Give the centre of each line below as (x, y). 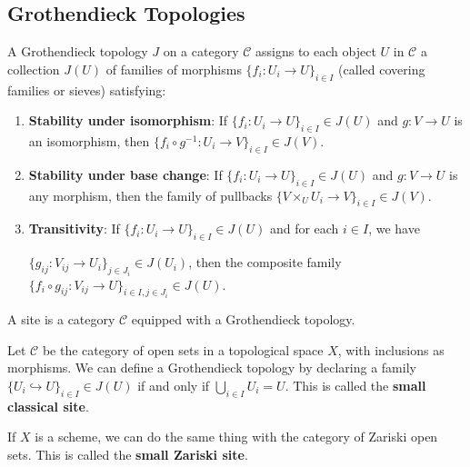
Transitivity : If (74, 229)
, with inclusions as (391, 349)
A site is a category (61, 319)
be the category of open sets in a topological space (183, 349)
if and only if (174, 385)
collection (34, 69)
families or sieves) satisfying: (87, 89)
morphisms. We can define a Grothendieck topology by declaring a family (212, 368)
